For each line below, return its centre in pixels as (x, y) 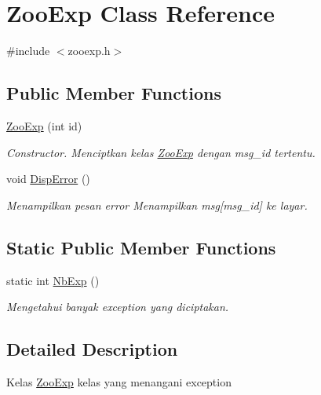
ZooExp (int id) (44, 125)
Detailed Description (92, 349)
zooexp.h (89, 51)
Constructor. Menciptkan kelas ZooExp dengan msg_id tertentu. (161, 152)
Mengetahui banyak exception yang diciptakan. (118, 307)
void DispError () (48, 179)
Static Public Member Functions (141, 247)
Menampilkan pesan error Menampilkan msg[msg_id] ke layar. (157, 205)
